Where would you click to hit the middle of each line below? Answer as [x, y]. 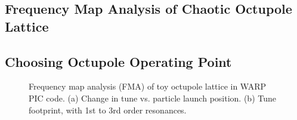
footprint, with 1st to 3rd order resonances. [108, 110]
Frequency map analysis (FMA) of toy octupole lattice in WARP [148, 86]
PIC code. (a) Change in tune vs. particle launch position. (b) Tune [152, 98]
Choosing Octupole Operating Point [118, 61]
